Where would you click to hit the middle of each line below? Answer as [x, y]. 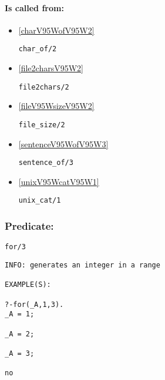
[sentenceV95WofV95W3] [63, 143]
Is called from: [34, 7]
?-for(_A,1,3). [34, 304]
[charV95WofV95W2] [56, 30]
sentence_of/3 [46, 163]
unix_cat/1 [40, 201]
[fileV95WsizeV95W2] [56, 106]
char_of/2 [38, 49]
